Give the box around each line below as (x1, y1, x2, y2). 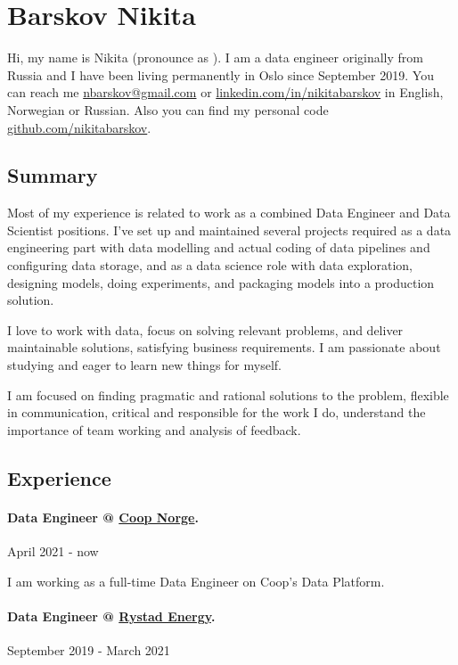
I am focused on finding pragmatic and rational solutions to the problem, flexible (7, 385, 449, 404)
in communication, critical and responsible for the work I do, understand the (7, 403, 426, 422)
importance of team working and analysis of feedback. (7, 420, 301, 439)
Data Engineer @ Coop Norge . (7, 507, 199, 526)
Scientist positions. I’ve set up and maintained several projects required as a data (7, 220, 452, 239)
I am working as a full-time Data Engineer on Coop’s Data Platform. (7, 571, 385, 590)
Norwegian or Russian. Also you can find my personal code (7, 100, 329, 119)
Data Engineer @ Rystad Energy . (7, 606, 216, 625)
